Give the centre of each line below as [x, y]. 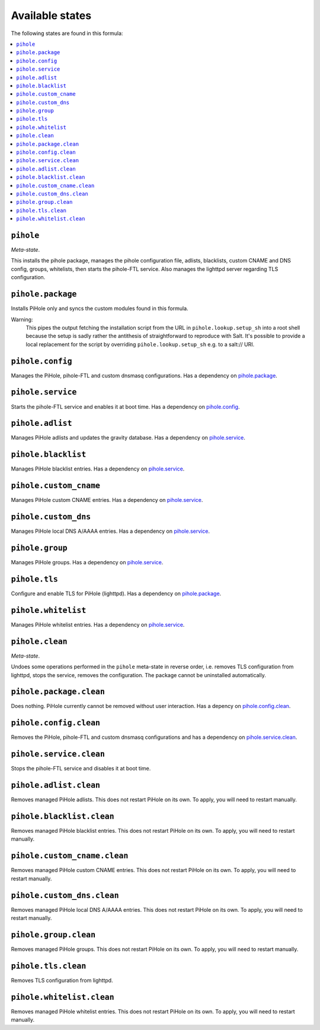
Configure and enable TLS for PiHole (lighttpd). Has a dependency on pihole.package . [116, 593]
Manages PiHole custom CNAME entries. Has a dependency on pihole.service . [107, 500]
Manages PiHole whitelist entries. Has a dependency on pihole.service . [98, 624]
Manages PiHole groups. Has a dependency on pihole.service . [87, 563]
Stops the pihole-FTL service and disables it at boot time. [81, 769]
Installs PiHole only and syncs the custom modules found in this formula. [100, 308]
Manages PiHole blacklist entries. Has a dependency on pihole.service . [98, 469]
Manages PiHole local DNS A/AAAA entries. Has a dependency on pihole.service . [111, 531]
